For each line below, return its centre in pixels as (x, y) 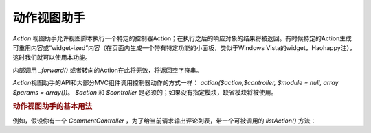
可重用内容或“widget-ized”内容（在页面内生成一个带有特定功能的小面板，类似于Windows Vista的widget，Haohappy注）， (184, 47)
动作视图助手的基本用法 (53, 106)
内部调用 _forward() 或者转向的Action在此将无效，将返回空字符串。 (108, 70)
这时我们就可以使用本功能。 (52, 58)
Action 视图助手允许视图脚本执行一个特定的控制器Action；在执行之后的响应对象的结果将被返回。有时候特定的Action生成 (182, 38)
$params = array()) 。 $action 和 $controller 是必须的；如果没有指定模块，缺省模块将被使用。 (145, 92)
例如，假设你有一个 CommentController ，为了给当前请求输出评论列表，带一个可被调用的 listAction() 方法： (165, 121)
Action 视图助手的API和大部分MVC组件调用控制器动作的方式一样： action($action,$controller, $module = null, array (176, 83)
